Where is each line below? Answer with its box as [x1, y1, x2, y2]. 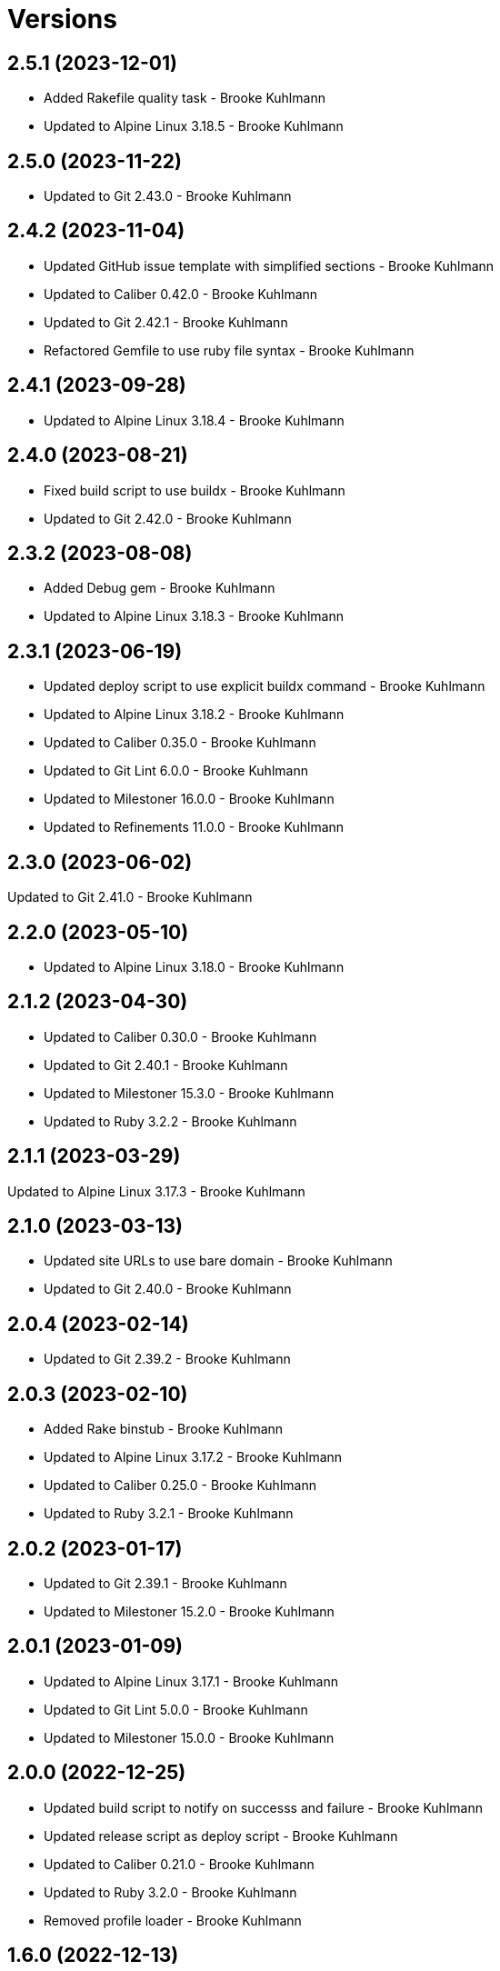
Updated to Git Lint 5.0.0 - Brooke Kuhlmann [44, 1701, 308, 1717]
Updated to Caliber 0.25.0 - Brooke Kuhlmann [44, 1477, 316, 1494]
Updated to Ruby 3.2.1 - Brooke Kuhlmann [44, 1506, 294, 1522]
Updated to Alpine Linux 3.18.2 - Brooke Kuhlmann [44, 706, 345, 723]
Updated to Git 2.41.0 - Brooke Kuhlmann [7, 889, 253, 905]
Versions [7, 4, 117, 35]
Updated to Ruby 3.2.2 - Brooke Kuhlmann [44, 1113, 297, 1129]
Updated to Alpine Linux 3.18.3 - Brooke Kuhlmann [44, 608, 344, 625]
